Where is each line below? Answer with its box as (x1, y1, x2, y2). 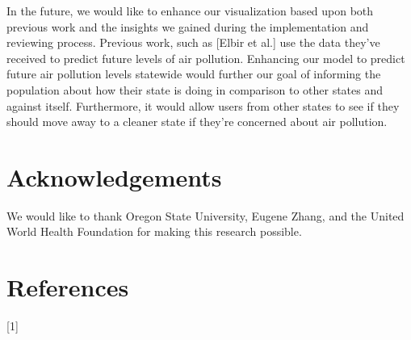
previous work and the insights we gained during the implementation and (6, 18, 369, 35)
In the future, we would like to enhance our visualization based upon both (6, 2, 374, 19)
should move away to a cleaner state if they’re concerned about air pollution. (6, 113, 388, 130)
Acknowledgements (6, 160, 222, 193)
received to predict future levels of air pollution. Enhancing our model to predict (6, 49, 405, 66)
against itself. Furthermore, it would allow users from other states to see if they (6, 97, 400, 114)
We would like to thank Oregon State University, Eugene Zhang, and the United (6, 207, 405, 224)
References (6, 271, 129, 304)
